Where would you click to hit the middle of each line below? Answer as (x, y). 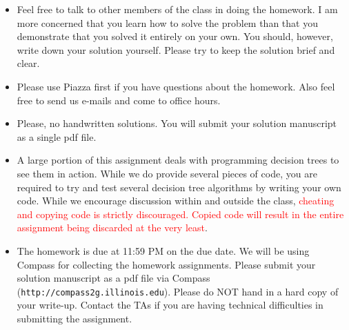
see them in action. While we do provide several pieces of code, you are (167, 173)
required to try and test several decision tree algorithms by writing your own (179, 187)
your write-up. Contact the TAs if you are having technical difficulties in (170, 305)
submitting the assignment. (74, 318)
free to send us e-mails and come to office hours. (119, 100)
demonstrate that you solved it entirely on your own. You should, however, (175, 36)
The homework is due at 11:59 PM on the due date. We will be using (163, 250)
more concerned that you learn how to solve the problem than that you (167, 22)
